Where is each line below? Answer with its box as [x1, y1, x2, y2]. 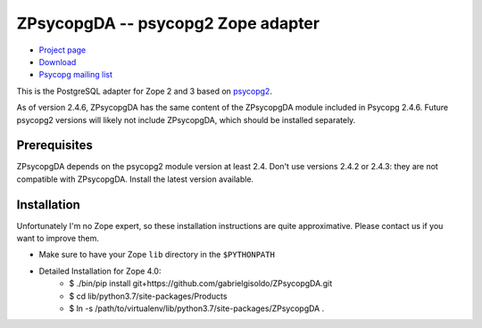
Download [38, 56, 77, 67]
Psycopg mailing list [38, 70, 113, 80]
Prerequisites [16, 138, 93, 153]
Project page [38, 45, 87, 55]
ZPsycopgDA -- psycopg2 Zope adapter [16, 13, 320, 33]
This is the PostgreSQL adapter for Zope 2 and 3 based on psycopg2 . [16, 86, 272, 96]
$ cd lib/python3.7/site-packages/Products [69, 291, 228, 301]
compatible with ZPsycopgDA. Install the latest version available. [16, 174, 254, 184]
